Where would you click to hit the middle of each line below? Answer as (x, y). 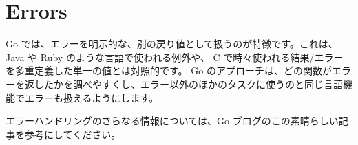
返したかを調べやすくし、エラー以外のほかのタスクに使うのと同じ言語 (183, 83)
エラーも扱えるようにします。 (92, 97)
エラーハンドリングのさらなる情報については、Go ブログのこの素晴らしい (172, 121)
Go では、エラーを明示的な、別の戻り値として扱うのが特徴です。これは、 (172, 44)
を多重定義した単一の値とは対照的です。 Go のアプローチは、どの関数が (169, 70)
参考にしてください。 (73, 134)
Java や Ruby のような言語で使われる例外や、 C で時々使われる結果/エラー (175, 57)
